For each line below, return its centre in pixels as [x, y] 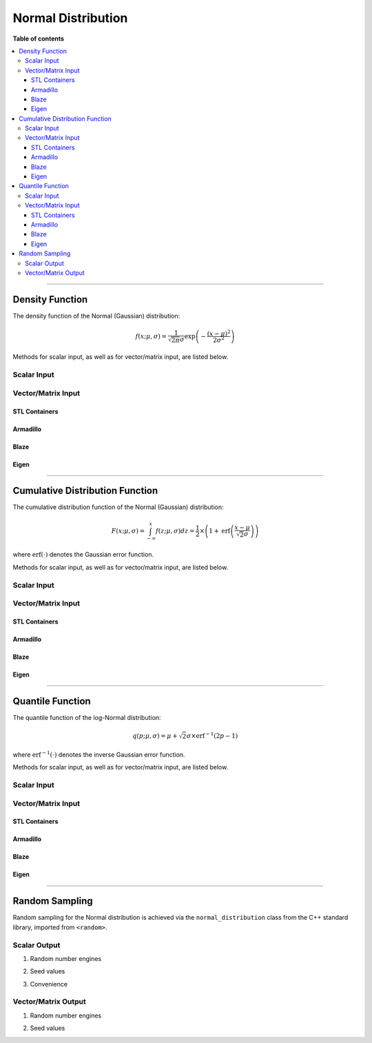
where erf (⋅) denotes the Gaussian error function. [83, 555]
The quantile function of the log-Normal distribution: [87, 717]
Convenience [49, 984]
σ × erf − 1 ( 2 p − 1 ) [212, 735]
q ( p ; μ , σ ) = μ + [155, 736]
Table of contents [39, 39]
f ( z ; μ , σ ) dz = [175, 531]
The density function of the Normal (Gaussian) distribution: [96, 316]
